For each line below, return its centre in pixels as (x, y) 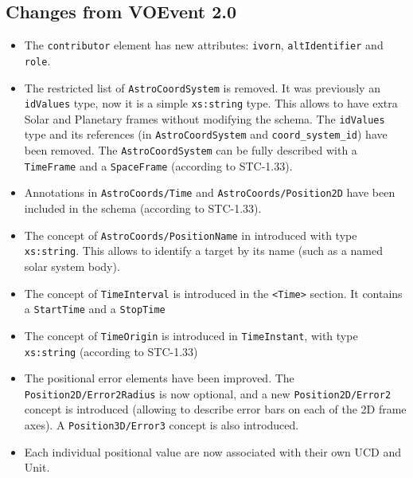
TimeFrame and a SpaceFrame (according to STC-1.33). (158, 165)
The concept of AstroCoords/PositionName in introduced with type (191, 235)
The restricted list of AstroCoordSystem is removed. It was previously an (202, 87)
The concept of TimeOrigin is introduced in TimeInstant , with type (191, 335)
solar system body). (72, 266)
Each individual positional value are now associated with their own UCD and (213, 451)
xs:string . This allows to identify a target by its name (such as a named (204, 251)
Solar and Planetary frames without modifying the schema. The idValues (205, 118)
